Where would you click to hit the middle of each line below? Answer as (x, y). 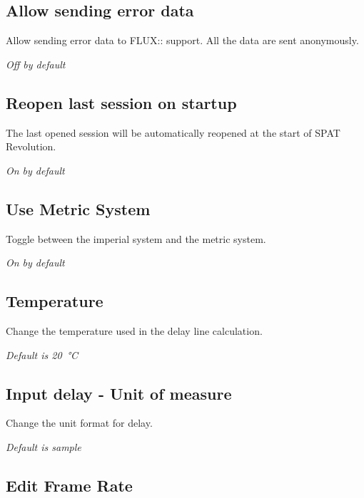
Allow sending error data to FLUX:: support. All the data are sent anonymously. (182, 40)
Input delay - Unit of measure (119, 393)
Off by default (36, 64)
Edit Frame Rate (69, 485)
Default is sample (44, 446)
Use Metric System (78, 208)
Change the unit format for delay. (79, 423)
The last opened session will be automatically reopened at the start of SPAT (173, 132)
